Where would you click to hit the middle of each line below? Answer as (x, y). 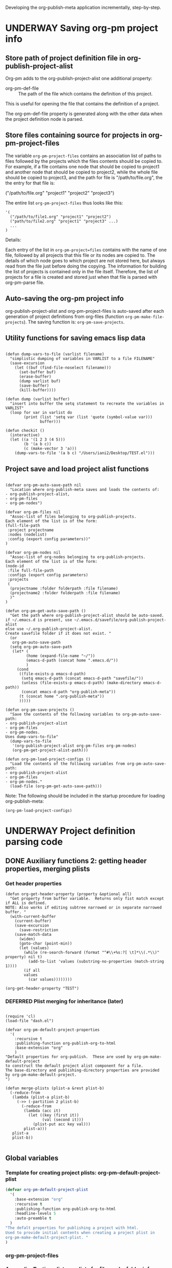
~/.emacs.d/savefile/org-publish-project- (120, 620)
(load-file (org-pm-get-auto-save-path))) (56, 786)
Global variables (32, 1158)
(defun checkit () (25, 431)
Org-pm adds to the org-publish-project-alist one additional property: (79, 78)
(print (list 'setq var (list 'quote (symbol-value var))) (88, 417)
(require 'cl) (21, 1016)
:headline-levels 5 (35, 1214)
